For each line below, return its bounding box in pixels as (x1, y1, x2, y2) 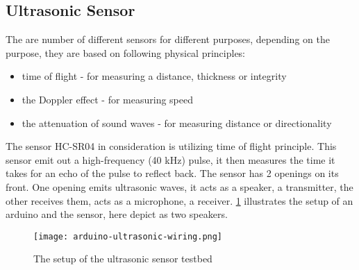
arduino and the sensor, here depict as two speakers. (6, 207, 228, 221)
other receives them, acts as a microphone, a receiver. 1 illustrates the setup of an (6, 193, 353, 208)
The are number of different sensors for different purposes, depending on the (6, 32, 330, 47)
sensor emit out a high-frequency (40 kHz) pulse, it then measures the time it (6, 152, 335, 167)
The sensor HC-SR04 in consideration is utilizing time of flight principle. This (6, 139, 337, 153)
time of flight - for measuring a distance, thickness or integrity (22, 69, 287, 83)
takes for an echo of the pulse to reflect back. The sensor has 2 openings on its (6, 166, 339, 180)
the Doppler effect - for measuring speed (22, 92, 194, 106)
